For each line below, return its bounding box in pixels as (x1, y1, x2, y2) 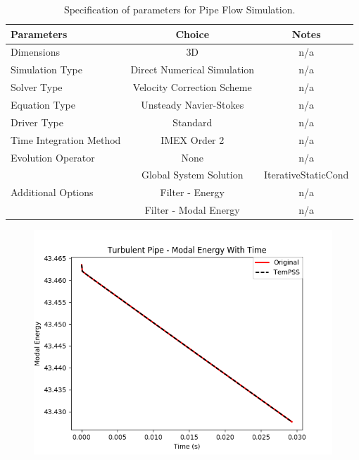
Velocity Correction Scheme (132, 80, 252, 95)
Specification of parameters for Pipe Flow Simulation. (63, 2, 296, 16)
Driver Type (11, 114, 63, 129)
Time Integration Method (11, 132, 121, 147)
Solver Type (11, 80, 63, 95)
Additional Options (11, 185, 94, 200)
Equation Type (11, 97, 75, 111)
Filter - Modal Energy (144, 202, 240, 217)
